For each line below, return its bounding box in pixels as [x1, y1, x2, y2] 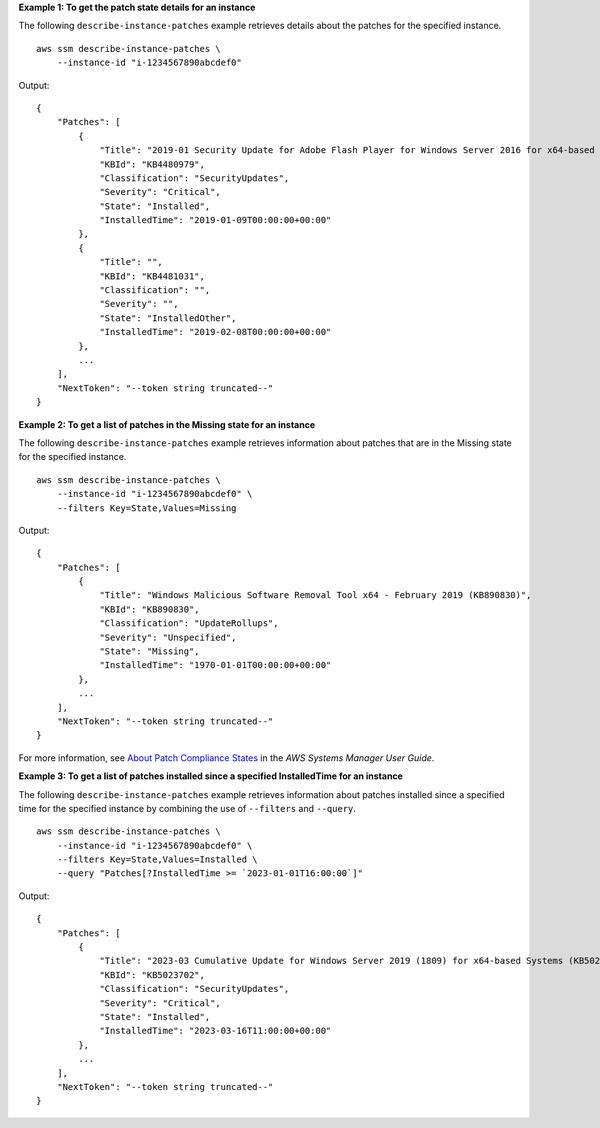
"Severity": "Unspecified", [99, 631, 237, 643]
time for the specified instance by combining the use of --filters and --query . [18, 802, 357, 814]
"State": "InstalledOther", [99, 312, 237, 324]
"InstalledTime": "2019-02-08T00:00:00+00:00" [99, 326, 332, 338]
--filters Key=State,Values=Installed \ [56, 854, 259, 865]
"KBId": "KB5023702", [99, 969, 205, 980]
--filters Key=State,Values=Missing [56, 502, 237, 514]
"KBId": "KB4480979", [99, 158, 205, 170]
